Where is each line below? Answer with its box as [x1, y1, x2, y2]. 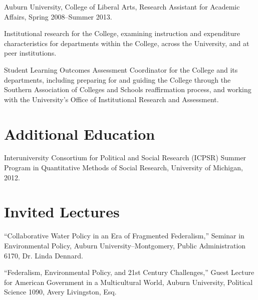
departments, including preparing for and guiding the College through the [4, 74, 231, 85]
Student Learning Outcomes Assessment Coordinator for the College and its [4, 64, 238, 75]
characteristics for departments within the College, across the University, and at [4, 38, 249, 48]
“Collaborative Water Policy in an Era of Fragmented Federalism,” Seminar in [4, 230, 244, 241]
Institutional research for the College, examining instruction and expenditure [4, 28, 240, 39]
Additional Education [4, 123, 155, 144]
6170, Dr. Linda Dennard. [4, 250, 83, 260]
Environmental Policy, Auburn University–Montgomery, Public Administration [4, 240, 246, 250]
